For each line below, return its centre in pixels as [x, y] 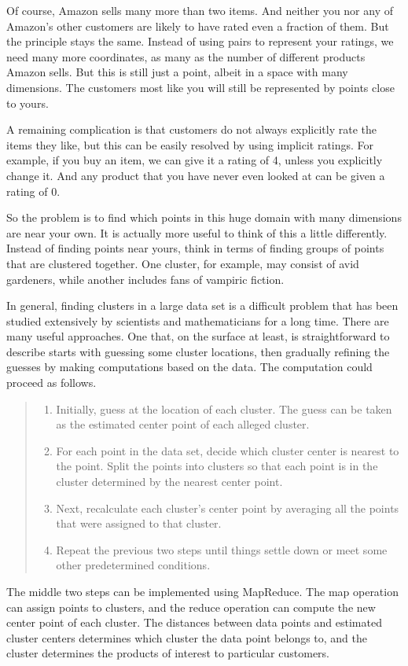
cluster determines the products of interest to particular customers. [168, 653]
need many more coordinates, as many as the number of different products [186, 56]
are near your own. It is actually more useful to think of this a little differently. [197, 232]
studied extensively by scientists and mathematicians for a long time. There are [198, 320]
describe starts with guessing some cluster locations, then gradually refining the [198, 351]
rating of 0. [33, 191]
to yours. [28, 103]
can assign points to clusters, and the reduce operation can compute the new [191, 607]
